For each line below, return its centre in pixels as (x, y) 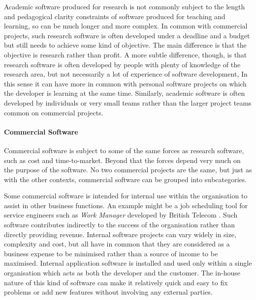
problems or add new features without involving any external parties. (108, 292)
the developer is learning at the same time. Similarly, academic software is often (125, 93)
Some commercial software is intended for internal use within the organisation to (126, 196)
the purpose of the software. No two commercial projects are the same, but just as (128, 170)
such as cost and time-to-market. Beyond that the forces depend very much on (122, 160)
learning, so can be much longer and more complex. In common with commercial (126, 26)
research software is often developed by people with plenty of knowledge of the (122, 64)
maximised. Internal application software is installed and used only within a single (128, 263)
